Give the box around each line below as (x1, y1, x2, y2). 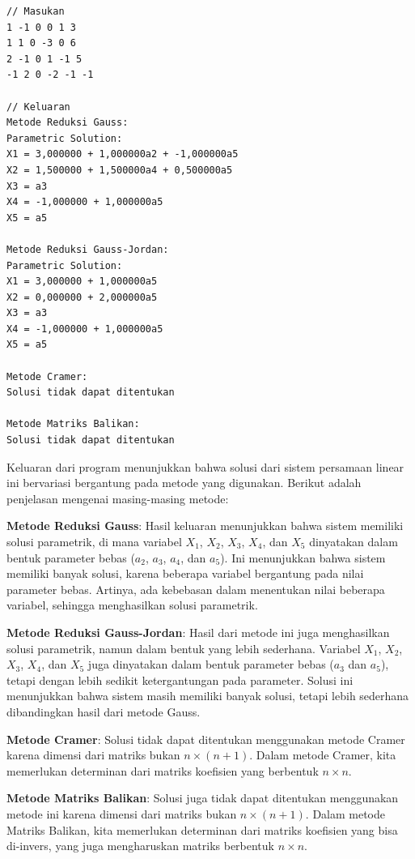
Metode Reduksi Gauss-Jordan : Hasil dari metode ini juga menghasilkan (6, 623, 390, 640)
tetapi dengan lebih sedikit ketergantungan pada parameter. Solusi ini (6, 671, 354, 688)
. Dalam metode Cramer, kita (249, 746, 396, 763)
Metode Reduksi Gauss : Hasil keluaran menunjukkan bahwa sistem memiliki (6, 517, 404, 534)
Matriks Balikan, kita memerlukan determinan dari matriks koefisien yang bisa (6, 821, 398, 838)
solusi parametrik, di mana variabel (6, 533, 182, 549)
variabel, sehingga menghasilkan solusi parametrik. (6, 596, 258, 613)
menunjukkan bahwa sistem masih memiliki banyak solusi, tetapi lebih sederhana (6, 687, 409, 704)
